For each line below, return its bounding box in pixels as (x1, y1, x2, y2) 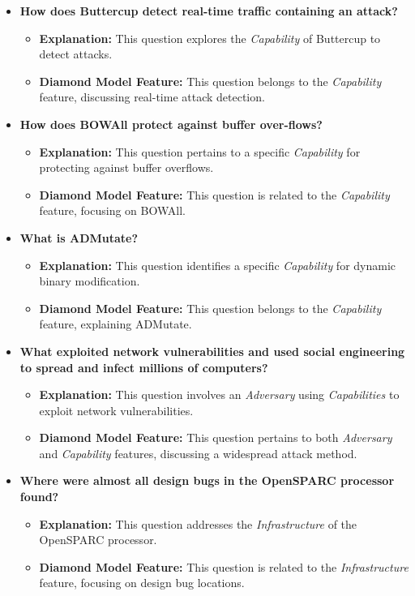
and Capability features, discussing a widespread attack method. (39, 444, 357, 461)
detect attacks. (39, 45, 113, 62)
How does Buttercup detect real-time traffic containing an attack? (19, 2, 398, 19)
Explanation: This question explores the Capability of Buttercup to (39, 29, 381, 46)
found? (19, 488, 59, 505)
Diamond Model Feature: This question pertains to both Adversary (39, 429, 392, 446)
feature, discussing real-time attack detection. (39, 88, 265, 105)
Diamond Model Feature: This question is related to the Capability (39, 186, 390, 203)
